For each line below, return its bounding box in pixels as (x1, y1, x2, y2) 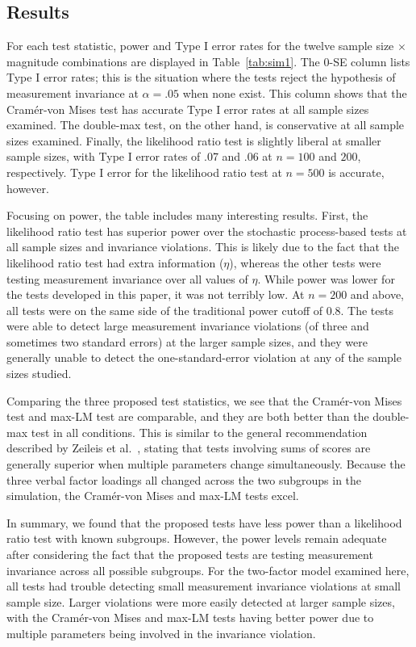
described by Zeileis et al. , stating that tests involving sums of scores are (6, 439, 371, 456)
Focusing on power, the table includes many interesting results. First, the (6, 207, 368, 224)
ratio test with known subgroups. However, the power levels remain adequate (6, 530, 387, 547)
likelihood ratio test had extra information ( (6, 254, 224, 271)
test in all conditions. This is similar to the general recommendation (31, 423, 368, 440)
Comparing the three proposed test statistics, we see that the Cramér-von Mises (6, 392, 402, 409)
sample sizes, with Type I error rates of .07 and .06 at (6, 148, 272, 165)
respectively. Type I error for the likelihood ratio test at (6, 163, 282, 180)
